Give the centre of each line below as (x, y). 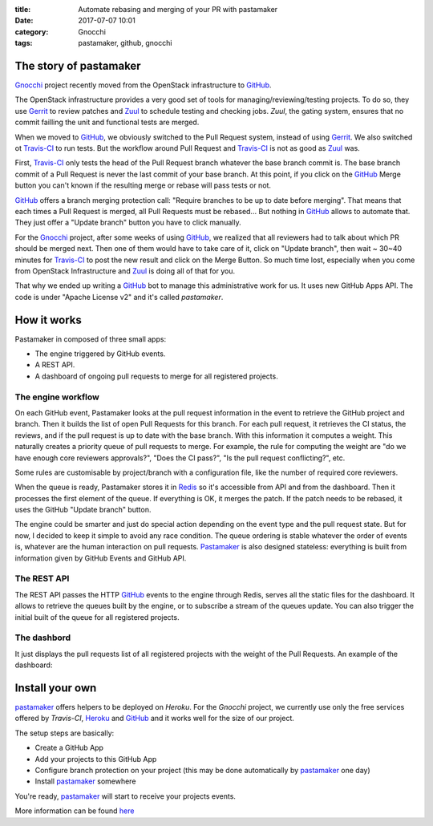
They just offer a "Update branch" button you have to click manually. (128, 223)
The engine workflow (57, 397)
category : (32, 31)
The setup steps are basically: (65, 733)
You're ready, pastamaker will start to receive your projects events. (125, 796)
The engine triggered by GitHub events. (100, 354)
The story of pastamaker (78, 65)
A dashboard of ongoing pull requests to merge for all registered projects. (156, 376)
